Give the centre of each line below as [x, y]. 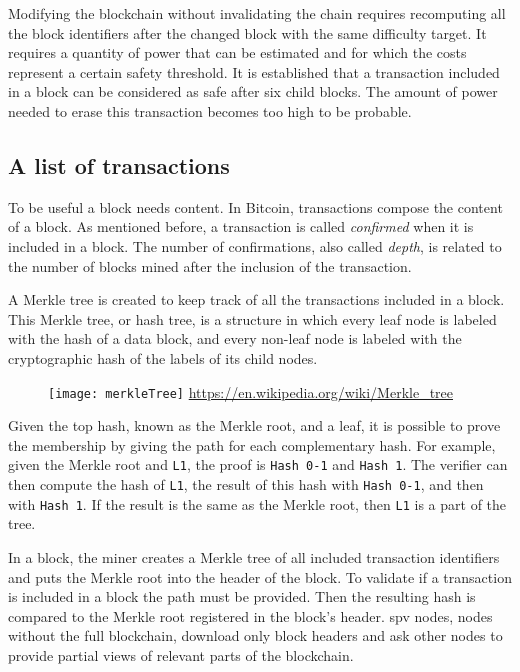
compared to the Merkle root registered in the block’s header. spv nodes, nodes [250, 615]
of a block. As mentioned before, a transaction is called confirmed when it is [241, 226]
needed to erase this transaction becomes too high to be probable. [210, 110]
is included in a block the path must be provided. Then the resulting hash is [242, 596]
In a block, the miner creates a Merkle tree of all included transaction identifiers [254, 556]
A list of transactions [119, 164]
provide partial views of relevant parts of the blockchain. [181, 654]
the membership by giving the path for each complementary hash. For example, [252, 444]
